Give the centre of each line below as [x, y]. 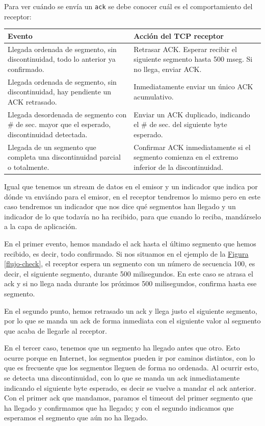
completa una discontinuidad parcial [64, 157]
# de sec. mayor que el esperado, [59, 124]
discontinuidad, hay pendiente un [60, 92]
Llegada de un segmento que [52, 147]
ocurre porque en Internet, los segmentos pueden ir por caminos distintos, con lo [130, 357]
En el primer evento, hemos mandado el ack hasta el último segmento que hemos [130, 243]
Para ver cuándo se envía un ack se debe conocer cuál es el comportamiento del [128, 6]
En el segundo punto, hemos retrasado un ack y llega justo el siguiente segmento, [131, 310]
